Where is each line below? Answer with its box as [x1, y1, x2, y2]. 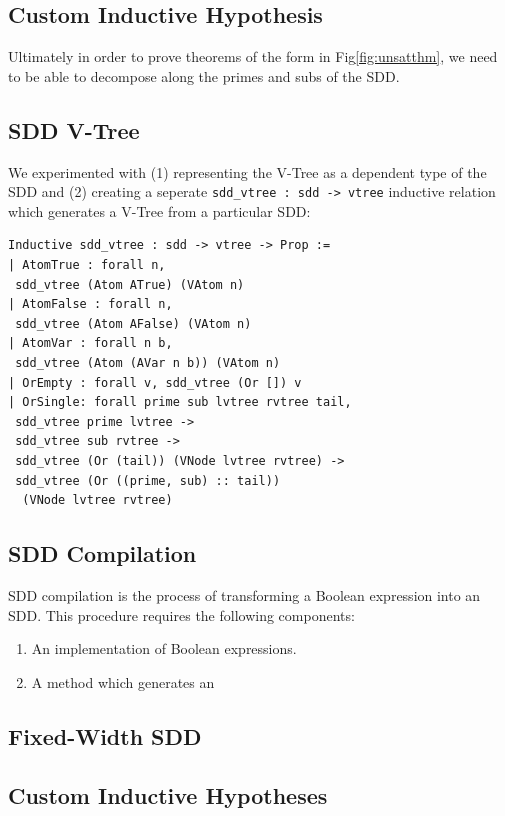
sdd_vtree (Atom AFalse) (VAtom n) [15, 316, 252, 331]
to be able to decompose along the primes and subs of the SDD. [8, 65, 400, 86]
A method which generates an [31, 671, 215, 692]
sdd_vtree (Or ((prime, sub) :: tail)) [15, 473, 281, 488]
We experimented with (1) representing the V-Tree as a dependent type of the [8, 161, 487, 182]
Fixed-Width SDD [8, 720, 202, 751]
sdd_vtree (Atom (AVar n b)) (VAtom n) [15, 356, 281, 370]
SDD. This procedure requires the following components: [8, 604, 355, 625]
